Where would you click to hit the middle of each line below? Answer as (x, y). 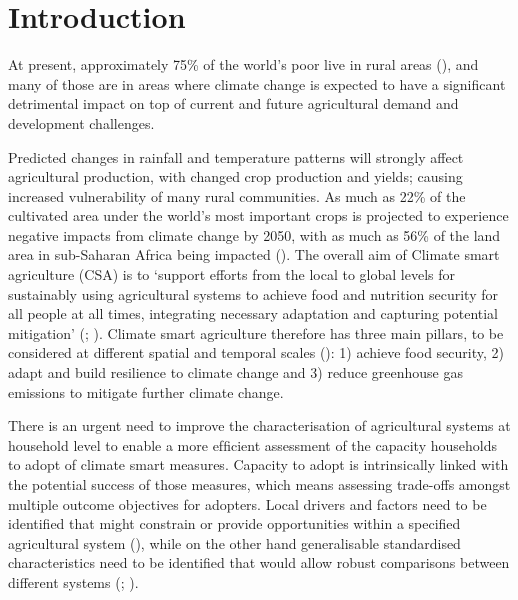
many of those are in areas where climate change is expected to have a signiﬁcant (257, 83)
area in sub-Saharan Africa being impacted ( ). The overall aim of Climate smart (254, 254)
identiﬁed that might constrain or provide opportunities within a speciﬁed (234, 523)
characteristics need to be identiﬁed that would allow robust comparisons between (259, 562)
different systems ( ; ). (73, 581)
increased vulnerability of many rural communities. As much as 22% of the (237, 195)
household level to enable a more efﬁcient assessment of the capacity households (252, 444)
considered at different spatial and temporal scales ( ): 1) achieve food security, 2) (256, 352)
